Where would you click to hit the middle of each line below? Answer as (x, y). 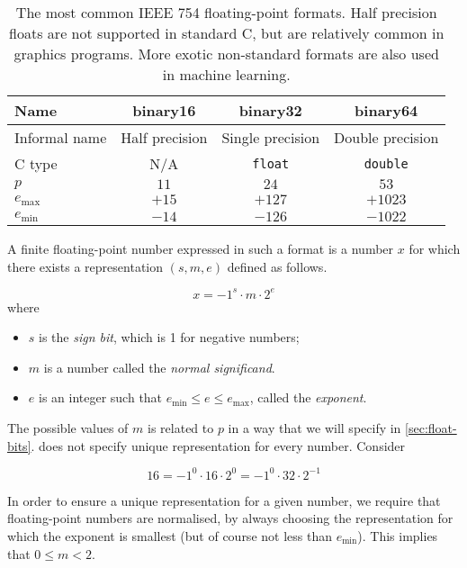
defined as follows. (277, 266)
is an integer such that (100, 397)
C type (36, 163)
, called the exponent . (308, 397)
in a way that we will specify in (314, 428)
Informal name (61, 137)
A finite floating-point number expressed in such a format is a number (201, 248)
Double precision (386, 137)
